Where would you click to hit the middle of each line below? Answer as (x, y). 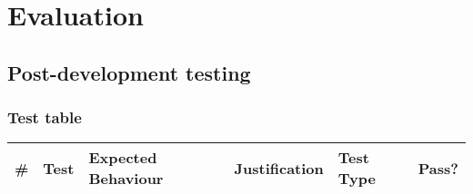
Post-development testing (129, 72)
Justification (279, 168)
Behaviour (126, 179)
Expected (123, 158)
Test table (45, 117)
